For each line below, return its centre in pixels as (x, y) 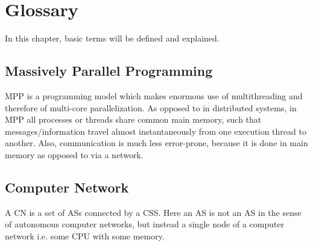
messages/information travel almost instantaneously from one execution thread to (156, 131)
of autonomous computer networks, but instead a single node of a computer (145, 224)
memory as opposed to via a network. (74, 154)
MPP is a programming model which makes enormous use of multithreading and (154, 95)
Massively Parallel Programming (109, 71)
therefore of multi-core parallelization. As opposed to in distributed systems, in (151, 107)
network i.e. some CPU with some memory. (85, 235)
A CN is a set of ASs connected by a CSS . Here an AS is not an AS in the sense (153, 212)
